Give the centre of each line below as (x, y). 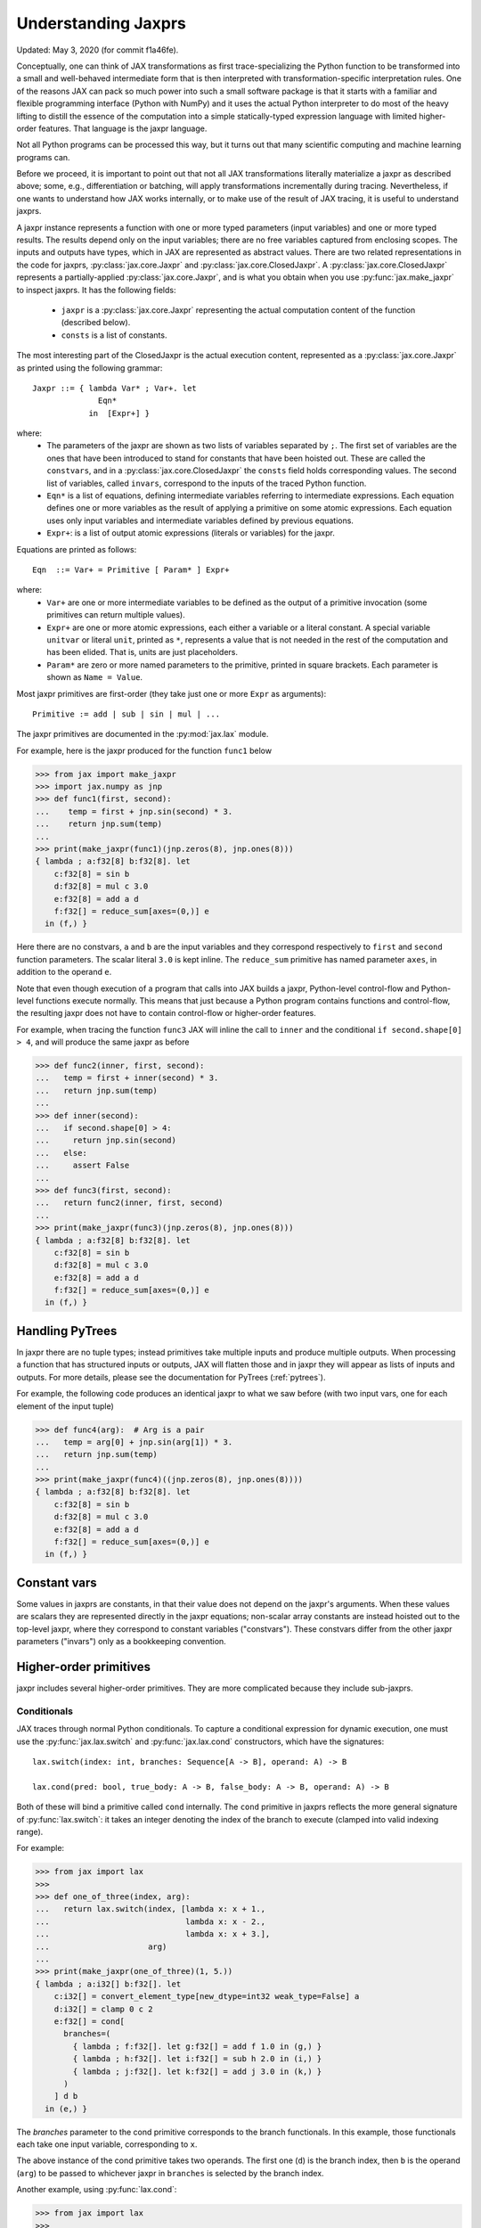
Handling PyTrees (67, 1331)
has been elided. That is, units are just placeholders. (142, 652)
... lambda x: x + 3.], (153, 1934)
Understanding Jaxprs (102, 23)
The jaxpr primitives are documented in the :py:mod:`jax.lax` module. (143, 734)
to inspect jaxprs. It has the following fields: (96, 290)
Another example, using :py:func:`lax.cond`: (97, 2190)
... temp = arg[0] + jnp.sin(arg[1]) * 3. (134, 1442)
